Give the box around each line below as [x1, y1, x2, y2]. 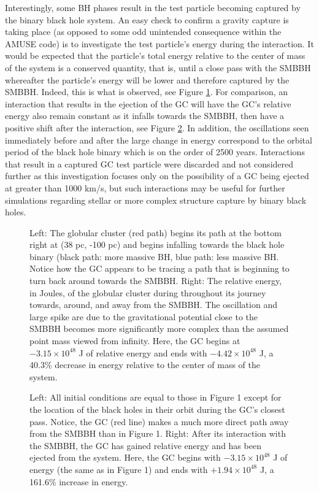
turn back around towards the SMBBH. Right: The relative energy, [29, 274, 282, 287]
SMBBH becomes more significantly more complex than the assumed [29, 322, 289, 335]
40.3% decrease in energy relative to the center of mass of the [29, 358, 260, 371]
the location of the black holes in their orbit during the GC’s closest [29, 403, 285, 415]
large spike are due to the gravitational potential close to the [29, 310, 258, 323]
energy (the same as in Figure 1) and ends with [29, 463, 208, 475]
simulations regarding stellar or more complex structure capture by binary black [5, 193, 307, 206]
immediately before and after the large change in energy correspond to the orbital [5, 133, 312, 146]
